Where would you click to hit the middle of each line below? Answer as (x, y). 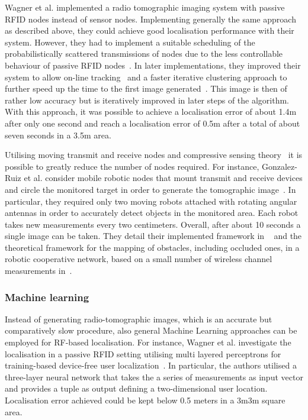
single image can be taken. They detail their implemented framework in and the (153, 236)
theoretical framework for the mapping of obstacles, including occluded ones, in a (152, 247)
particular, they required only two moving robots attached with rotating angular (151, 201)
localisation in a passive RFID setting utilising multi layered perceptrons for (143, 353)
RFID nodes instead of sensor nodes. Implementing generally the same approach (150, 19)
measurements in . (38, 271)
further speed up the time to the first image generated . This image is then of (146, 88)
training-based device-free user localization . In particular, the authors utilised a (151, 365)
